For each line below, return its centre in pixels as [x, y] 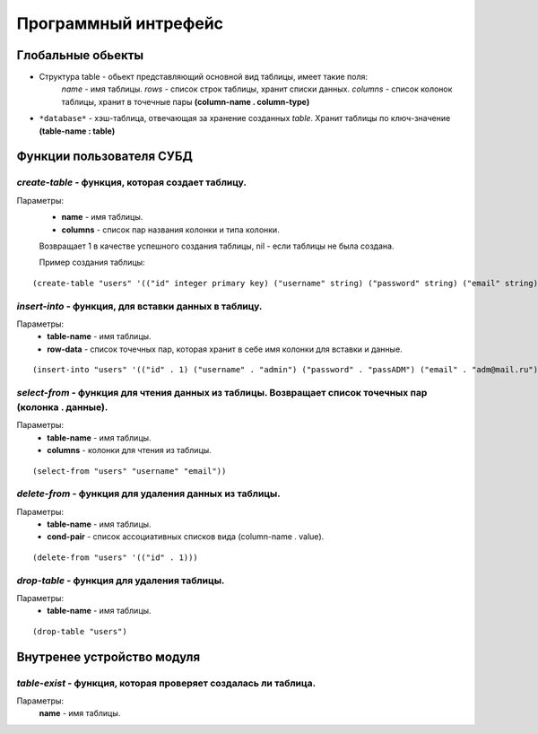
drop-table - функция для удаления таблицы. [121, 581]
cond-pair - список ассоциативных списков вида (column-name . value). [186, 537]
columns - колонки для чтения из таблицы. [130, 450]
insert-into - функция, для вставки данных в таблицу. [139, 306]
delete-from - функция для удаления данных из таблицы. [149, 494]
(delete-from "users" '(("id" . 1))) [116, 557]
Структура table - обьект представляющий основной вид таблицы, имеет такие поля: [203, 77]
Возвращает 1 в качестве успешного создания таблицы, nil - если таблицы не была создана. [217, 246]
